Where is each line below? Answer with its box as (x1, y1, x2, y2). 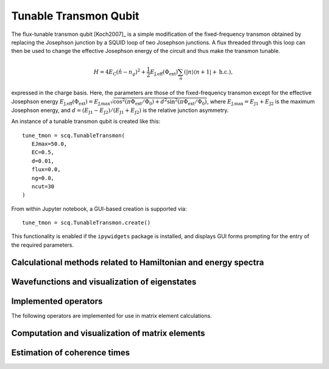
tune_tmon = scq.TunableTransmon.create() (22, 219, 151, 227)
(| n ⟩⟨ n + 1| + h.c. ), (183, 68, 233, 76)
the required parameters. (11, 241, 74, 248)
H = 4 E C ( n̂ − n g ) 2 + (93, 67, 146, 77)
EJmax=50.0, (31, 140, 68, 147)
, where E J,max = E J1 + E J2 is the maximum (207, 97, 315, 107)
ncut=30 (31, 183, 55, 190)
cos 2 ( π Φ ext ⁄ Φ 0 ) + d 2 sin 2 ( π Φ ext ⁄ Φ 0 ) (113, 97, 207, 107)
